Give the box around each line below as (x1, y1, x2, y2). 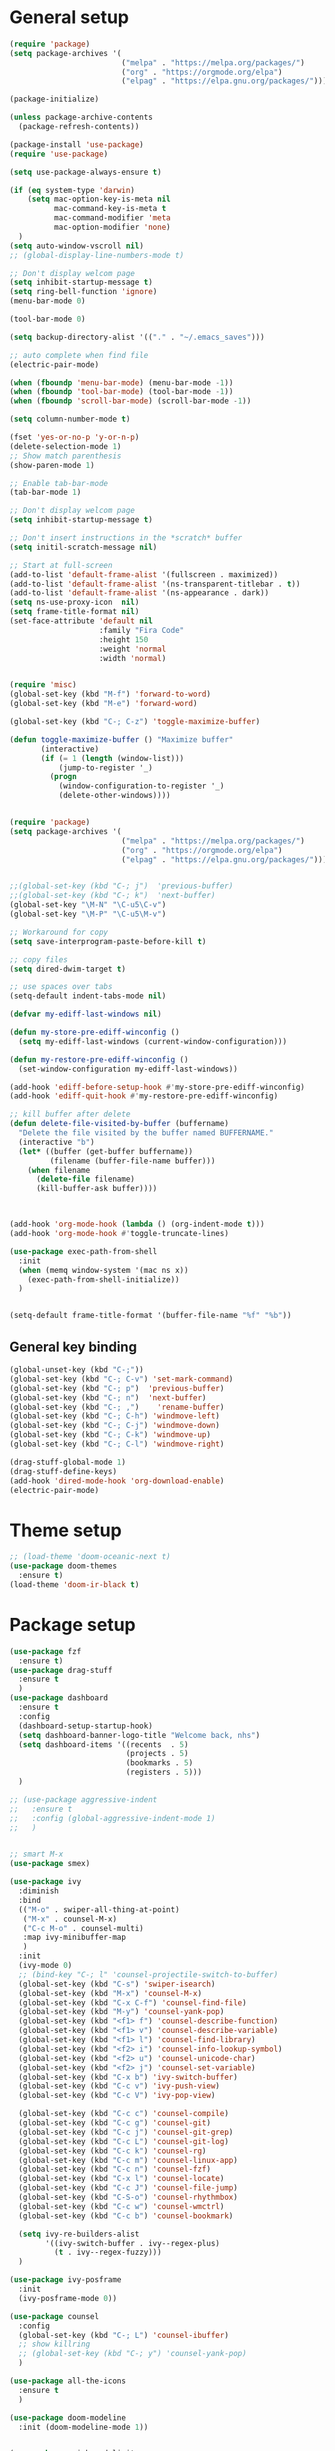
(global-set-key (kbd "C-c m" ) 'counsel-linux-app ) (18, 2155, 239, 2165)
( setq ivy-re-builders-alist (18, 2229, 140, 2239)
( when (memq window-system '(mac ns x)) (18, 1265, 189, 1275)
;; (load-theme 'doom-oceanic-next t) (9, 1552, 171, 1562)
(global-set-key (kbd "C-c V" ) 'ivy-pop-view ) (18, 2091, 216, 2101)
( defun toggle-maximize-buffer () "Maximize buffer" (9, 734, 234, 745)
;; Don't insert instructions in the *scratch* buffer (9, 533, 243, 543)
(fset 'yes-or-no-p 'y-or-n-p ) (9, 432, 140, 443)
